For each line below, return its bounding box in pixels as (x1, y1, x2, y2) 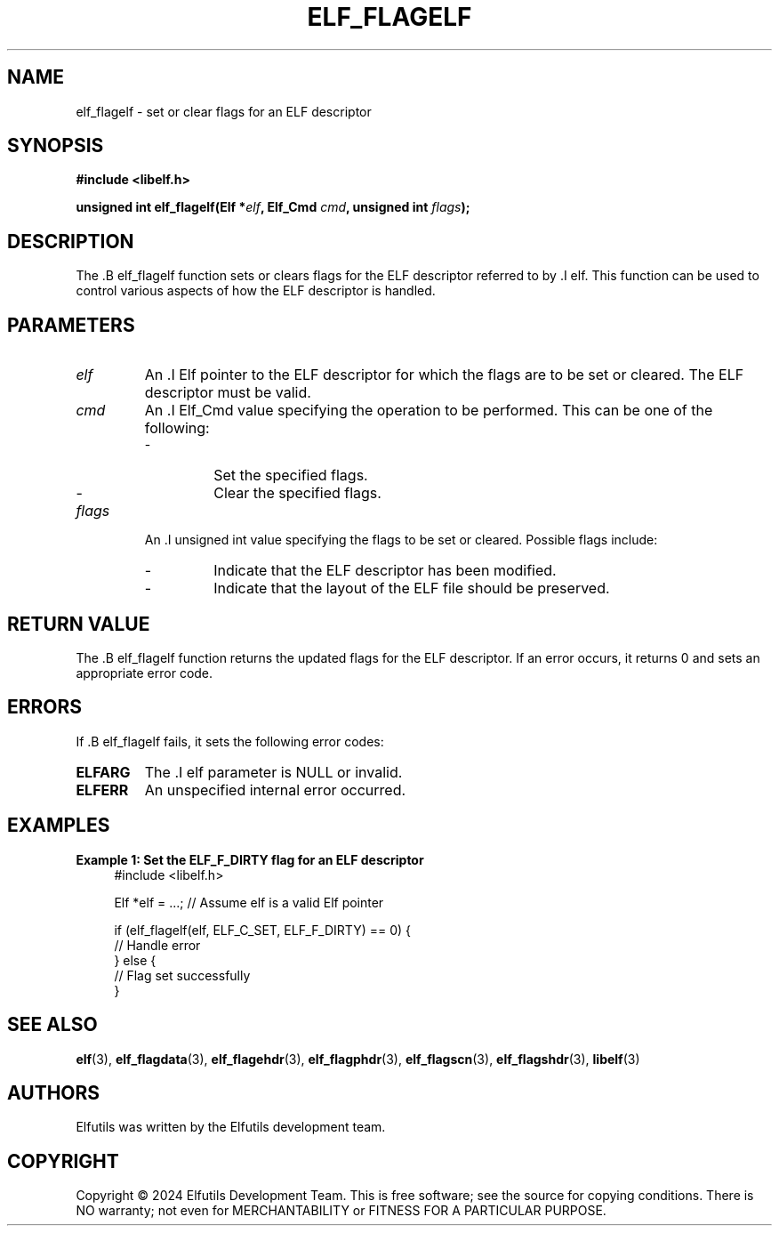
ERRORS (7, 696, 83, 719)
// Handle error (114, 937, 201, 953)
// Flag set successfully (114, 967, 251, 983)
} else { (114, 952, 157, 968)
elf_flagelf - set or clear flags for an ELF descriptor (76, 103, 372, 119)
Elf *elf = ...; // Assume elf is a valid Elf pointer (114, 894, 384, 910)
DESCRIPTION (7, 230, 134, 253)
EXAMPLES (7, 814, 110, 837)
